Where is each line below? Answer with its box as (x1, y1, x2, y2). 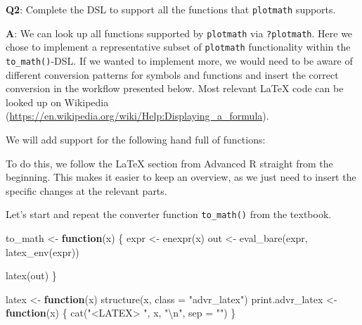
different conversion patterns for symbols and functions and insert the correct (6, 67, 339, 82)
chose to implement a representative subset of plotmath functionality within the (6, 39, 351, 54)
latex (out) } (6, 268, 57, 283)
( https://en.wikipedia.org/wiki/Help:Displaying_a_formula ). (6, 108, 269, 123)
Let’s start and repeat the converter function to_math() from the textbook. (6, 207, 332, 222)
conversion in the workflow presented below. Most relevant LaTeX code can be (6, 81, 344, 96)
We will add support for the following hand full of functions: (6, 132, 266, 146)
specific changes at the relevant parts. (6, 183, 167, 198)
